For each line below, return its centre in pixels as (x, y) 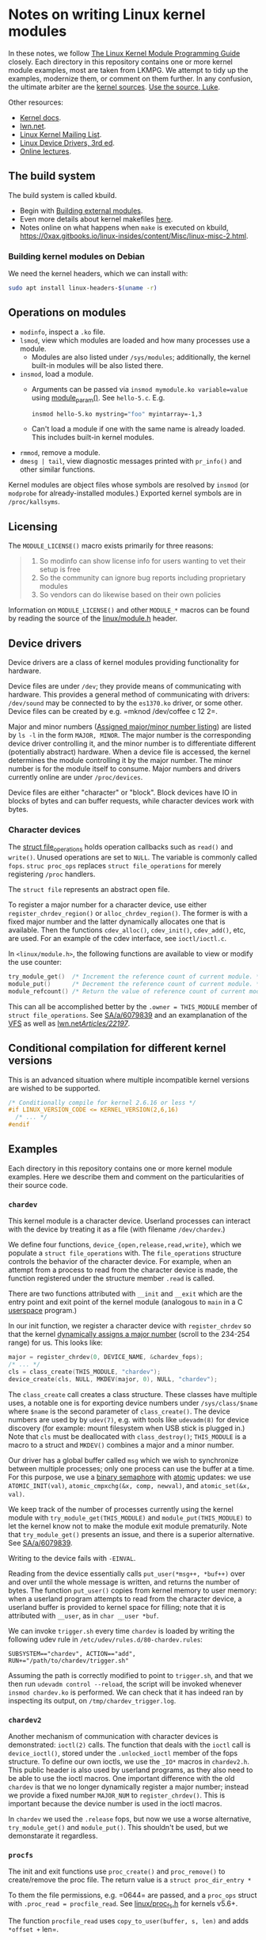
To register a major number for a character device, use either (108, 905)
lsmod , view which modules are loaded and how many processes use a (135, 340)
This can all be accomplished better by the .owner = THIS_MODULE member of (133, 1006)
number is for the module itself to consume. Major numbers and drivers (125, 769)
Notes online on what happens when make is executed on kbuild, (124, 227)
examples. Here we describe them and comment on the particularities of (126, 1176)
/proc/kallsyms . (34, 502)
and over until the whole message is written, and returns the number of (124, 1581)
